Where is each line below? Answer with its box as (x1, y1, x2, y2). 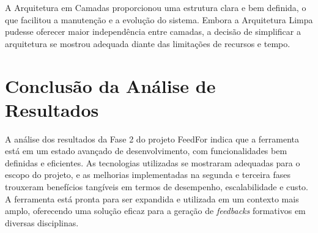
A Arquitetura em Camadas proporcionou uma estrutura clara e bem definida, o (5, 1, 306, 13)
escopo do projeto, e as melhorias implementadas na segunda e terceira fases (5, 168, 290, 181)
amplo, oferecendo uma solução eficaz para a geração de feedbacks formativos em (5, 204, 306, 217)
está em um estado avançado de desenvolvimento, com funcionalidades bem (5, 144, 287, 157)
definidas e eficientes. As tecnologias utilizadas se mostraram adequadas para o (5, 156, 300, 169)
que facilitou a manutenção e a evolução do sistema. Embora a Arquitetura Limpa (5, 13, 313, 26)
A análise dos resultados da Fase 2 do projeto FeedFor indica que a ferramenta (5, 132, 300, 145)
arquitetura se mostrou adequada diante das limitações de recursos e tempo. (5, 37, 290, 50)
